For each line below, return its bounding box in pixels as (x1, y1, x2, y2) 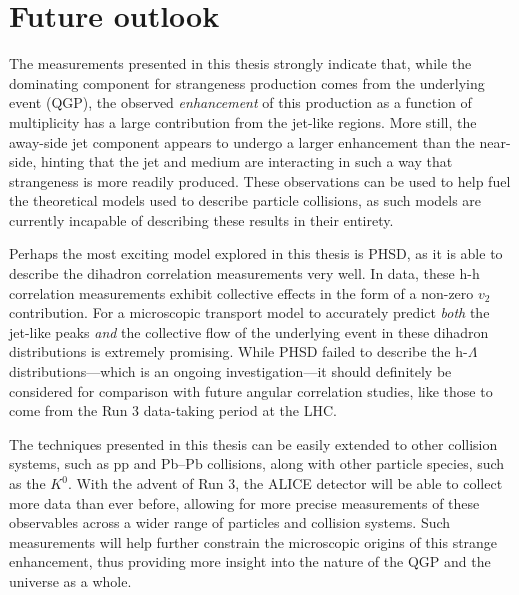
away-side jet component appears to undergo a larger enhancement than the (9, 131, 475, 152)
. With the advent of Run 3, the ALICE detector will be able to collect (67, 473, 503, 493)
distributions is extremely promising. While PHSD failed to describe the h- (9, 341, 468, 362)
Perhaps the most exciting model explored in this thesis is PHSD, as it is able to (9, 243, 503, 264)
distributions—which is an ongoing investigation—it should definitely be (9, 361, 452, 382)
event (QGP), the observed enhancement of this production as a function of (9, 92, 472, 113)
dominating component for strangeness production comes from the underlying (9, 72, 485, 93)
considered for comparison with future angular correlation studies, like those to (9, 380, 493, 401)
